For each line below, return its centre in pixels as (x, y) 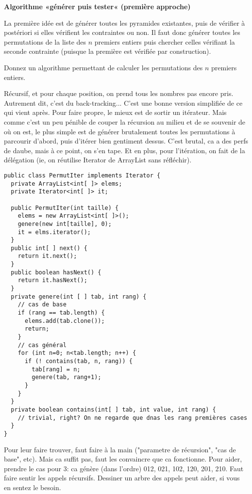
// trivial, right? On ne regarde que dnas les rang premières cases (133, 418)
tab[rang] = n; (56, 369)
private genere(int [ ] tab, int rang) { (79, 296)
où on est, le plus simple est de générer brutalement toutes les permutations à (120, 131)
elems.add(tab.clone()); (65, 321)
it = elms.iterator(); (54, 232)
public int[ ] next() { (49, 248)
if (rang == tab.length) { (61, 313)
